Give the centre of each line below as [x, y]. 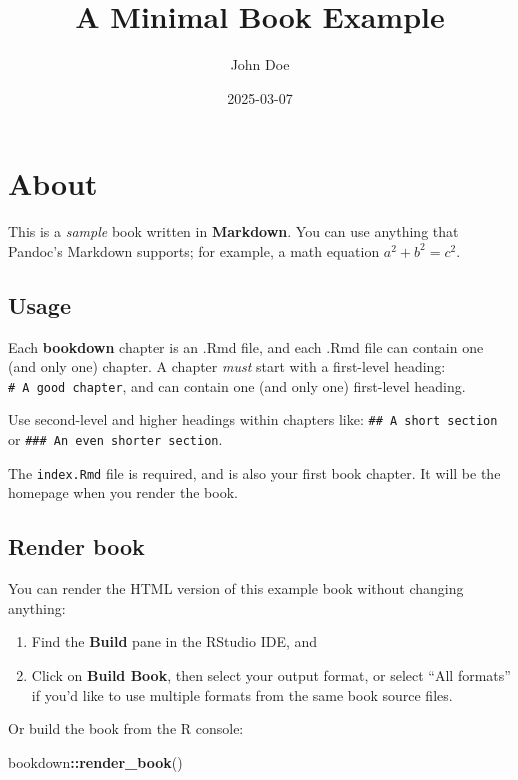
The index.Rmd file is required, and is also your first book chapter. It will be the [254, 472]
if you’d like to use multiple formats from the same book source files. [242, 694]
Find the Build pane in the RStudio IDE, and [174, 641]
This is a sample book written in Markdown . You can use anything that [233, 231]
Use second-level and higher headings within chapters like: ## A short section [253, 419]
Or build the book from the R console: [126, 728]
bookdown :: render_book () [95, 761]
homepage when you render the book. [123, 492]
